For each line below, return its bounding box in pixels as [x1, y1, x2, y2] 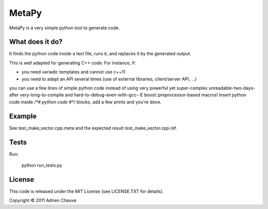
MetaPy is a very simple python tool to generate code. [9, 25, 120, 31]
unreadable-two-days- [208, 85, 256, 91]
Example [9, 112, 37, 120]
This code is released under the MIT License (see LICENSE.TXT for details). [9, 188, 164, 194]
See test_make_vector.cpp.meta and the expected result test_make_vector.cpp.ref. [9, 125, 177, 131]
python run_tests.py [21, 162, 63, 168]
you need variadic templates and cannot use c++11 [21, 69, 126, 75]
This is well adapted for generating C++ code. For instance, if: [9, 60, 136, 66]
